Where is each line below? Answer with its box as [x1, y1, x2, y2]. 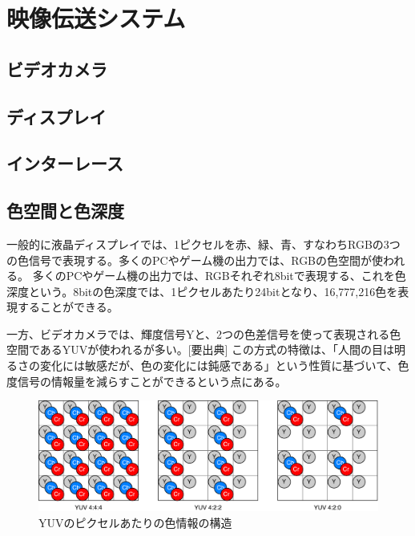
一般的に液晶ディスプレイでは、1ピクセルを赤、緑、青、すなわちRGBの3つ [6, 235, 401, 252]
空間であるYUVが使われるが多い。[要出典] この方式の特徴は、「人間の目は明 [6, 341, 406, 358]
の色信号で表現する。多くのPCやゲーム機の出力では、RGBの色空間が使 [6, 251, 384, 268]
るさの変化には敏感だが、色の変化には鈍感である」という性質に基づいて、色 [6, 357, 409, 374]
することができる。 [17, 298, 119, 315]
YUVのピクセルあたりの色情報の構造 [38, 514, 232, 530]
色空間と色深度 [6, 198, 124, 223]
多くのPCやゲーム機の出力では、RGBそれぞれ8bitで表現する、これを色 [32, 267, 406, 284]
